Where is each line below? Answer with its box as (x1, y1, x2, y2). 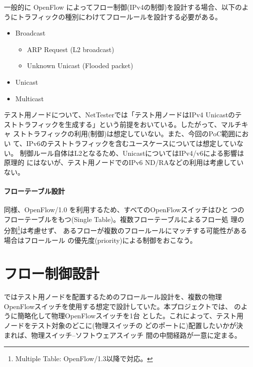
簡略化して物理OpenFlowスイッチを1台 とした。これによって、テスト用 (17, 311, 244, 321)
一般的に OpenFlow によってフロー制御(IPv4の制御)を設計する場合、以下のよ (4, 2, 249, 12)
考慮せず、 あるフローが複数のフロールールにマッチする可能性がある (27, 225, 247, 235)
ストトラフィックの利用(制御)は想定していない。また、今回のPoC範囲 (13, 128, 235, 139)
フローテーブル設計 (4, 185, 65, 196)
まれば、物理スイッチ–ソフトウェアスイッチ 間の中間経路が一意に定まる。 (4, 330, 241, 340)
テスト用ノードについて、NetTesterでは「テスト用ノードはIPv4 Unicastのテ (4, 110, 242, 120)
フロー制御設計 (4, 263, 100, 283)
